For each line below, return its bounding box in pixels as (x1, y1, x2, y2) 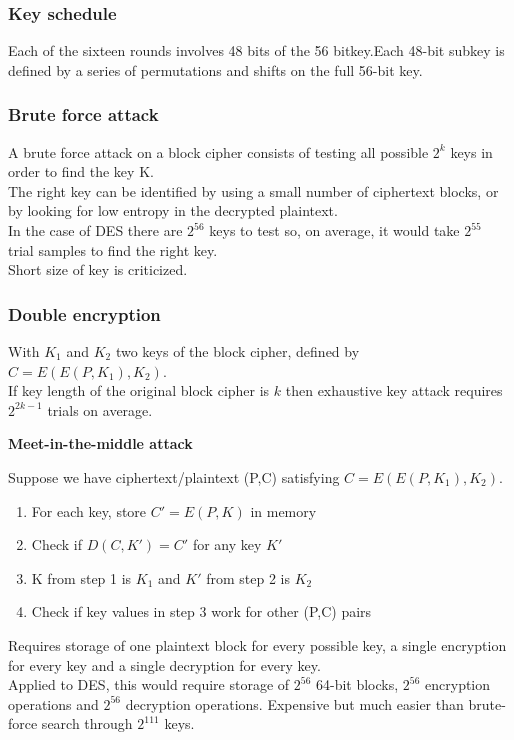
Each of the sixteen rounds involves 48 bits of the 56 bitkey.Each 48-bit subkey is (8, 40, 505, 61)
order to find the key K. (8, 161, 154, 182)
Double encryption (8, 301, 161, 326)
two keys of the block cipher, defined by (115, 341, 360, 361)
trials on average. (47, 399, 153, 420)
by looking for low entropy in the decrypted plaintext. (8, 200, 338, 221)
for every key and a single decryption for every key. (8, 654, 321, 675)
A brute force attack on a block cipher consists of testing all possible (8, 141, 429, 162)
